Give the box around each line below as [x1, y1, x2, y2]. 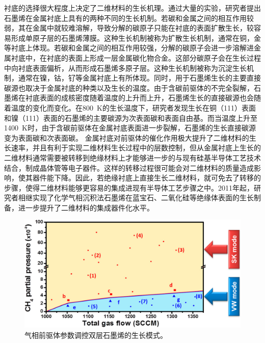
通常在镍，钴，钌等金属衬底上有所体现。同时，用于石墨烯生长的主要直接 [18, 72, 261, 83]
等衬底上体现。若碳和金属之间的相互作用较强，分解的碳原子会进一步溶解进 [4, 42, 254, 53]
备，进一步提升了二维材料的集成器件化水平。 [4, 202, 154, 213]
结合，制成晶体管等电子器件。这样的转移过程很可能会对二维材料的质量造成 [4, 162, 254, 173]
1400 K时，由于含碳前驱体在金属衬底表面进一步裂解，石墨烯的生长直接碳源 [4, 122, 256, 133]
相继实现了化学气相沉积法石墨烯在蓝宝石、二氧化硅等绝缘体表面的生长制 [18, 192, 261, 203]
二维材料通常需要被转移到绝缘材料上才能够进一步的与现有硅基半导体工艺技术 [4, 152, 261, 163]
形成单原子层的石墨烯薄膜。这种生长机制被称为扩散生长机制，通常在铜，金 [11, 32, 261, 43]
